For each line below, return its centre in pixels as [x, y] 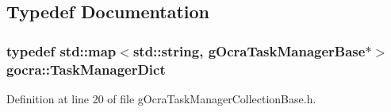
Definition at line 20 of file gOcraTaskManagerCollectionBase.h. [161, 98]
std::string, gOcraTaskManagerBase [249, 50]
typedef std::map [61, 50]
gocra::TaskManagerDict [86, 69]
